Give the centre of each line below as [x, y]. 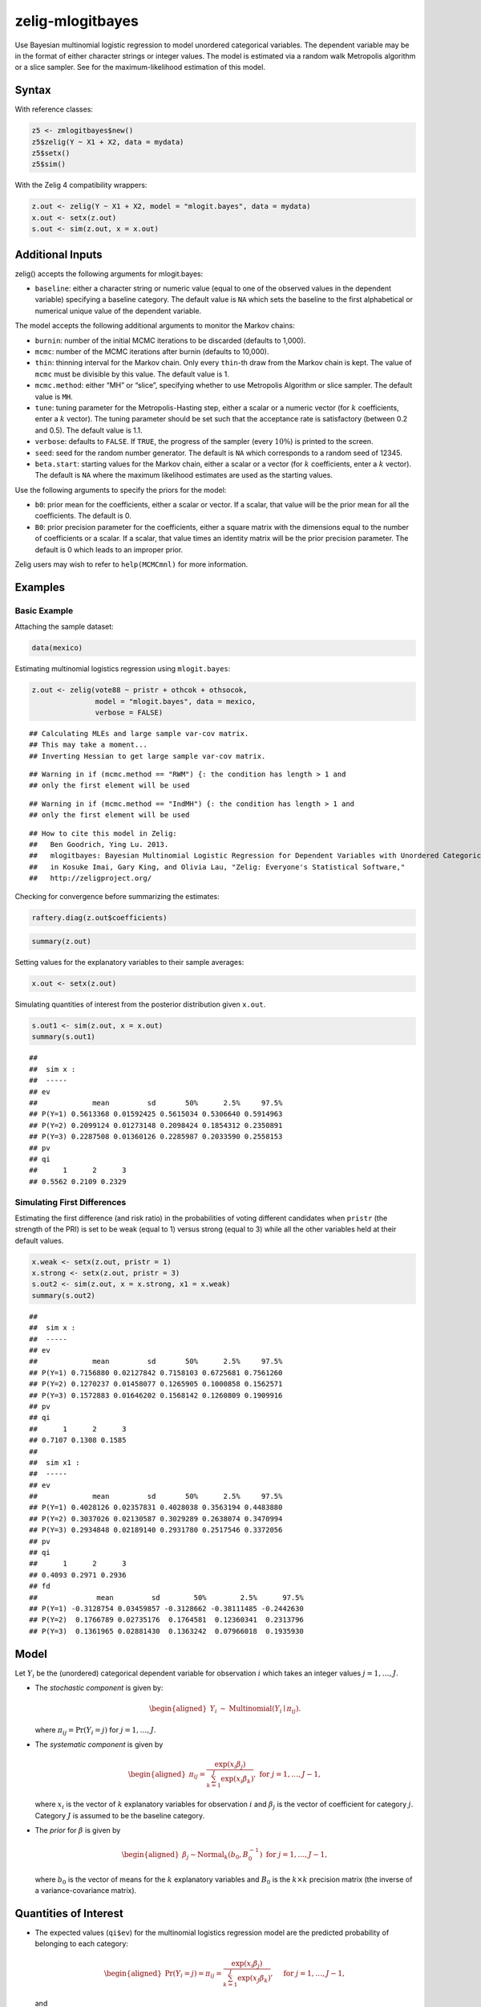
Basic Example [44, 610]
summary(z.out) [61, 942]
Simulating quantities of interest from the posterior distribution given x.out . [140, 1004]
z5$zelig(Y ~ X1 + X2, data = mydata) [108, 142]
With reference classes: [54, 109]
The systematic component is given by [99, 1744]
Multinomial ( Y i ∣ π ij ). [265, 1710]
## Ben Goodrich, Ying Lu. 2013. [99, 845]
